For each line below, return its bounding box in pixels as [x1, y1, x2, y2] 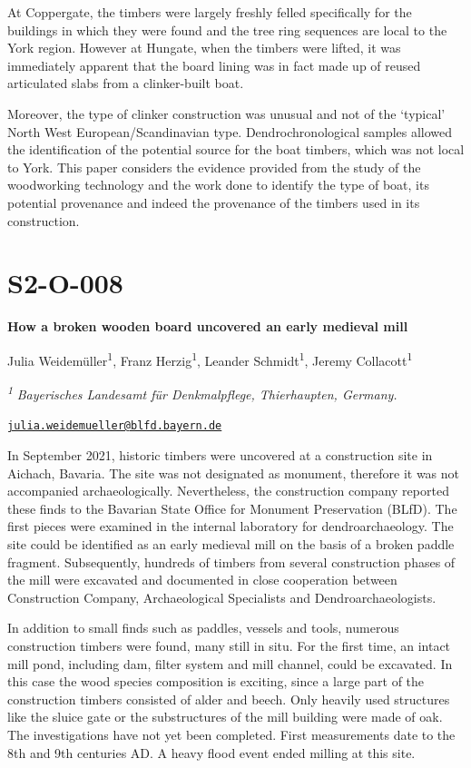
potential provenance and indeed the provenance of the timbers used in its [7, 192, 420, 212]
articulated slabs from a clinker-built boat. [7, 74, 244, 93]
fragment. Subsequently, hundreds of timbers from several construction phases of [7, 552, 456, 571]
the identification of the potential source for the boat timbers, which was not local [7, 140, 465, 159]
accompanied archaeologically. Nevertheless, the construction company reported [7, 481, 449, 500]
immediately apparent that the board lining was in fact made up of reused [7, 55, 421, 74]
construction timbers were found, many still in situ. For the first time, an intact [7, 635, 451, 655]
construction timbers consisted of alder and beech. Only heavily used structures [7, 689, 450, 708]
